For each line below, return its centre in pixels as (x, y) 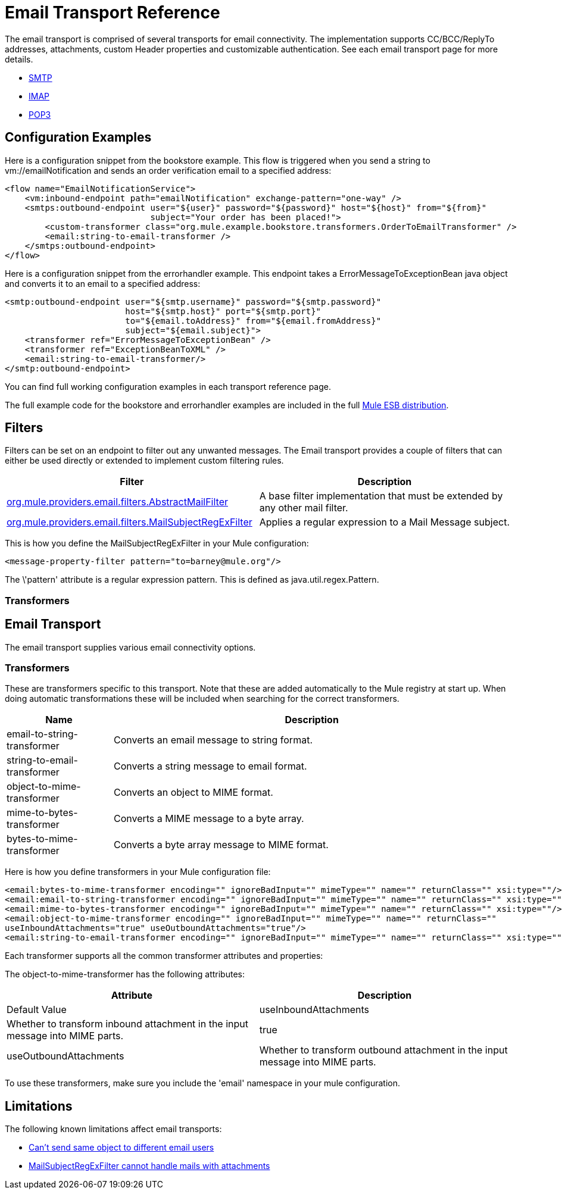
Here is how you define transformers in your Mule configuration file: (138, 872)
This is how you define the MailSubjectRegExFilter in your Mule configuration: (157, 543)
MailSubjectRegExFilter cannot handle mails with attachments (149, 1166)
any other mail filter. (304, 508)
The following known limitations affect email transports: (113, 1129)
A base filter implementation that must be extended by (381, 496)
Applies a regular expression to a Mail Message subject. (384, 522)
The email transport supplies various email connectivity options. (130, 647)
